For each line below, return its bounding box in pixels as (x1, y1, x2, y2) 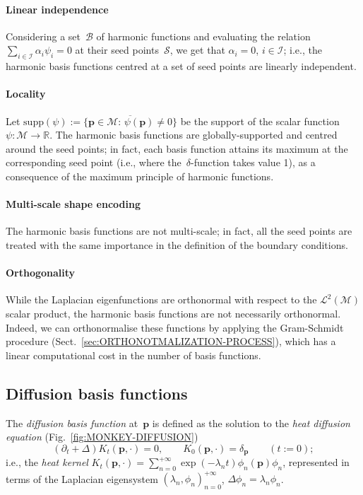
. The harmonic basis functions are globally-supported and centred (49, 127, 338, 142)
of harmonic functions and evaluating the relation (96, 28, 311, 43)
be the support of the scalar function (180, 113, 340, 128)
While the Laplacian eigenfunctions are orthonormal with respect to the (6, 292, 317, 307)
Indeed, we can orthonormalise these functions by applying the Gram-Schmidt (6, 320, 344, 334)
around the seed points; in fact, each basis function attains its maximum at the (6, 141, 348, 156)
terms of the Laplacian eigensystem (6, 471, 158, 486)
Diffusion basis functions (6, 382, 188, 404)
